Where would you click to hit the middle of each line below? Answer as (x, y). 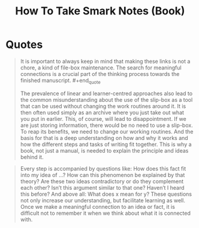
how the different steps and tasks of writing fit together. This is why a (106, 144)
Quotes (24, 45)
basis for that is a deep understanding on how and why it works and (104, 138)
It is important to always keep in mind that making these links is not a (105, 61)
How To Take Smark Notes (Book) (100, 11)
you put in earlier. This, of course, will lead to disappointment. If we (103, 118)
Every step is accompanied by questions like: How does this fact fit (103, 168)
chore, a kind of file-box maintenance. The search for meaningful (101, 68)
